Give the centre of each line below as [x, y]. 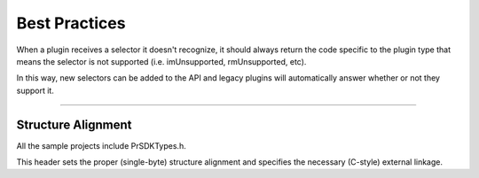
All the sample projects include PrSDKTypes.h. [101, 145]
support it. [35, 90]
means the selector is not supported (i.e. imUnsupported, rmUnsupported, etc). [161, 61]
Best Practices [71, 23]
